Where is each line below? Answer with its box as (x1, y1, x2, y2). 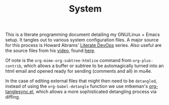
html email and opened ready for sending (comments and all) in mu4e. (5, 68, 152, 74)
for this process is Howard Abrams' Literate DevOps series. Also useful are (5, 42, 162, 48)
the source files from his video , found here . (5, 47, 95, 54)
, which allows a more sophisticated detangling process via (33, 89, 157, 95)
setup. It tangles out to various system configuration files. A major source (5, 37, 159, 43)
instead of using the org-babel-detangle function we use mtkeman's (5, 83, 148, 89)
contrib (5, 64, 22, 69)
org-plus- (132, 59, 153, 64)
